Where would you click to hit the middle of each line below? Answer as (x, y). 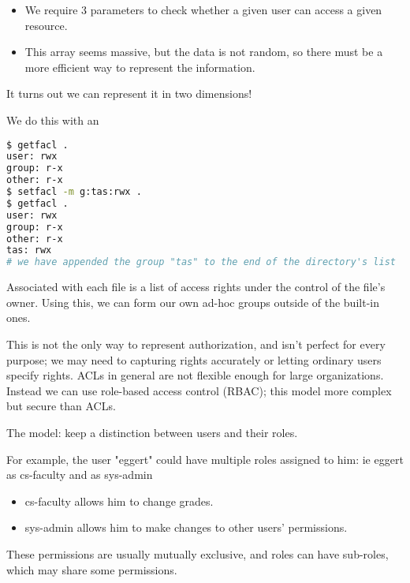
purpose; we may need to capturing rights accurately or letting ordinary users (194, 359)
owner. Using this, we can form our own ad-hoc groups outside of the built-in (193, 302)
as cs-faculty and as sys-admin (80, 475)
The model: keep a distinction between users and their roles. (152, 432)
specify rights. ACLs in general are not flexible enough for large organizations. (195, 375)
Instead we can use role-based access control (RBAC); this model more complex (199, 390)
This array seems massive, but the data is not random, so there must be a (204, 52)
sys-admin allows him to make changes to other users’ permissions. (186, 527)
